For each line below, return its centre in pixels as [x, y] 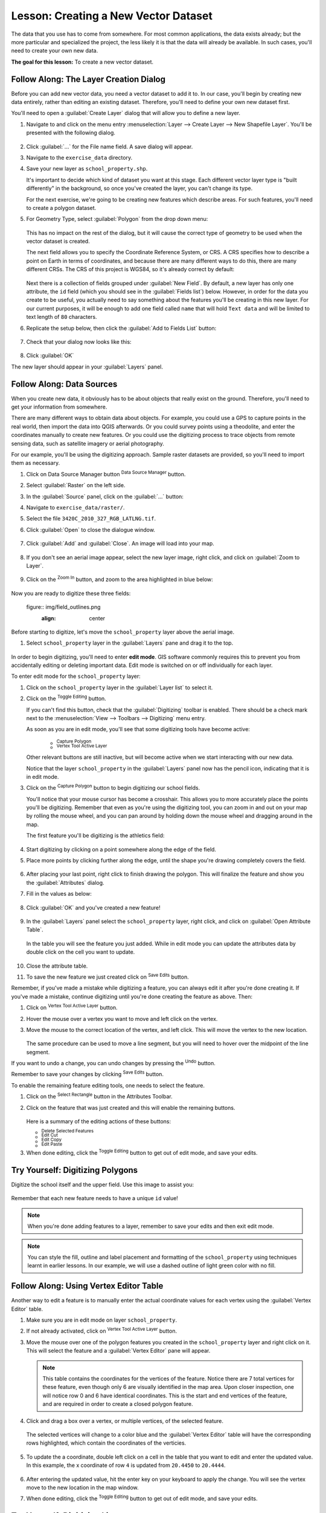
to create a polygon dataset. [61, 208]
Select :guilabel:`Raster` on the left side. [76, 485]
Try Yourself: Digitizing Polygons [75, 1170]
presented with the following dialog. [71, 133]
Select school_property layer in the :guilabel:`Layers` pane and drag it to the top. [130, 643]
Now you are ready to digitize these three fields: [71, 593]
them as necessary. [36, 463]
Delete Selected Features [67, 1131]
